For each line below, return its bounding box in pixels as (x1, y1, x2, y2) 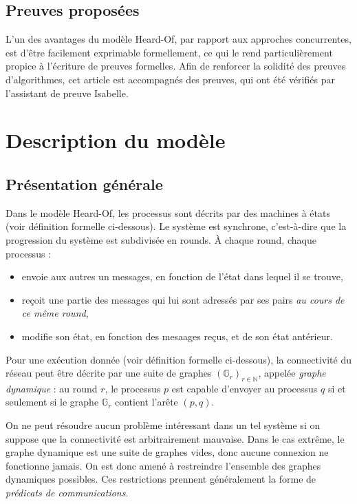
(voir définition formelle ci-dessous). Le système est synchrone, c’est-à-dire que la (6, 219, 347, 233)
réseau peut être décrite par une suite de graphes (6, 366, 212, 380)
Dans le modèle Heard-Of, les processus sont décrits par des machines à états (6, 205, 330, 220)
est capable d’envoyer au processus (171, 381, 318, 395)
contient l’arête (114, 395, 178, 409)
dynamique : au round (6, 381, 98, 395)
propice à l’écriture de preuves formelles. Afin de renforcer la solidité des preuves (6, 59, 346, 73)
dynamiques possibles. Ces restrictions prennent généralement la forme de (6, 472, 316, 486)
